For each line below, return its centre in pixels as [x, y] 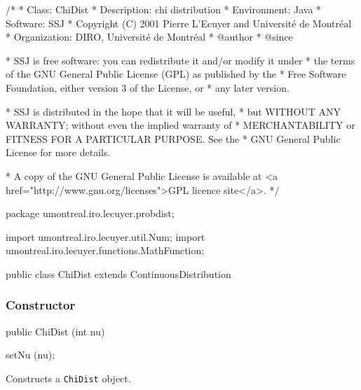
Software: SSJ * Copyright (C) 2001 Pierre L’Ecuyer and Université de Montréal [179, 23]
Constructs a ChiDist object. [68, 378]
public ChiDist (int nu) [55, 331]
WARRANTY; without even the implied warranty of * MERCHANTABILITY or [180, 125]
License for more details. [58, 152]
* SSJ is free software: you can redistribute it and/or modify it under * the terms [180, 60]
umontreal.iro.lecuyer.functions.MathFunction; [105, 250]
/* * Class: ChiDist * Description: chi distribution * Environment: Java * [164, 9]
